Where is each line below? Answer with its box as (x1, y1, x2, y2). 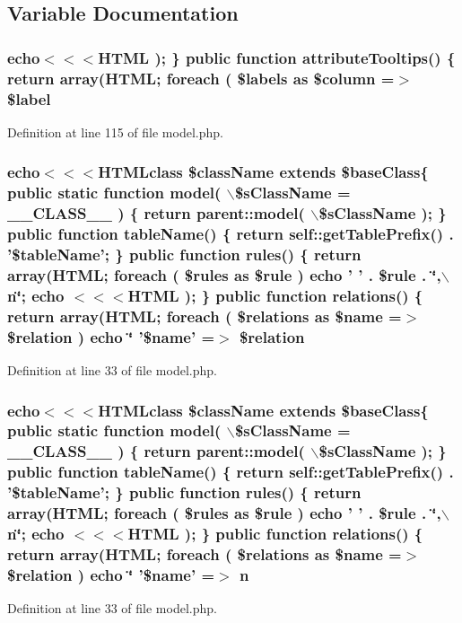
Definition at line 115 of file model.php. (7, 122, 223, 141)
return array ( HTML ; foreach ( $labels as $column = (7, 66, 395, 89)
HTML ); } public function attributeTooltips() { (98, 46, 456, 68)
